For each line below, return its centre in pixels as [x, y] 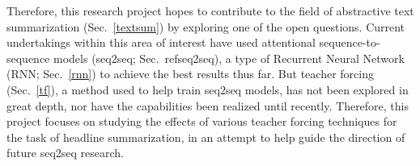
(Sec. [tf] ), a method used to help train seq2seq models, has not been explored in [208, 89]
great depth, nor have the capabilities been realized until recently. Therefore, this [208, 105]
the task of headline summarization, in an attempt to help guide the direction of [206, 137]
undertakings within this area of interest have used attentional [161, 42]
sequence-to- [350, 42]
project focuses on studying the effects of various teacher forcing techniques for [202, 121]
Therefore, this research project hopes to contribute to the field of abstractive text [210, 10]
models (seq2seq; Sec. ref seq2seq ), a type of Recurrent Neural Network [229, 58]
